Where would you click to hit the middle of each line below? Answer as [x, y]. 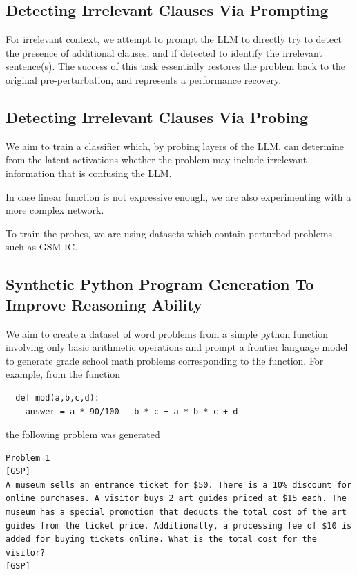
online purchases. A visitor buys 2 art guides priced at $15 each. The [176, 499]
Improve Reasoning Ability [104, 304]
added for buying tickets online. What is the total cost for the [162, 539]
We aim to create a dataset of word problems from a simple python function [167, 333]
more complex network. [55, 210]
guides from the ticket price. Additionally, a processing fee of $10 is [179, 526]
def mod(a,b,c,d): [58, 398]
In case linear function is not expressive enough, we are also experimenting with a [178, 196]
